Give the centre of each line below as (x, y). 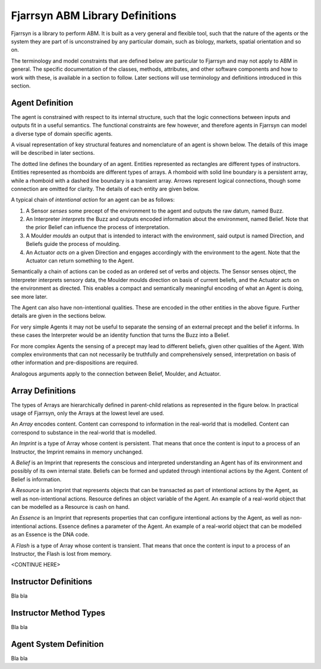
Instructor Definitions (52, 582)
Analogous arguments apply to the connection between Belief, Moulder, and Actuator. (116, 373)
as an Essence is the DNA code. (50, 534)
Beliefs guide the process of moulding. (73, 244)
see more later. (29, 296)
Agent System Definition (57, 644)
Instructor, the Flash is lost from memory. (61, 554)
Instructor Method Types (58, 613)
